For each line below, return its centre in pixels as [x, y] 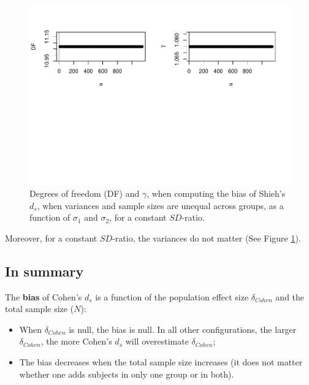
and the [290, 296]
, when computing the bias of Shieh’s [216, 193]
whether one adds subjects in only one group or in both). [127, 374]
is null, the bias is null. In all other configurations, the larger [183, 329]
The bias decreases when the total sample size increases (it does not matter [161, 362]
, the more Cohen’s [76, 341]
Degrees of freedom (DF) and [85, 193]
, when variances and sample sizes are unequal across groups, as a [160, 205]
